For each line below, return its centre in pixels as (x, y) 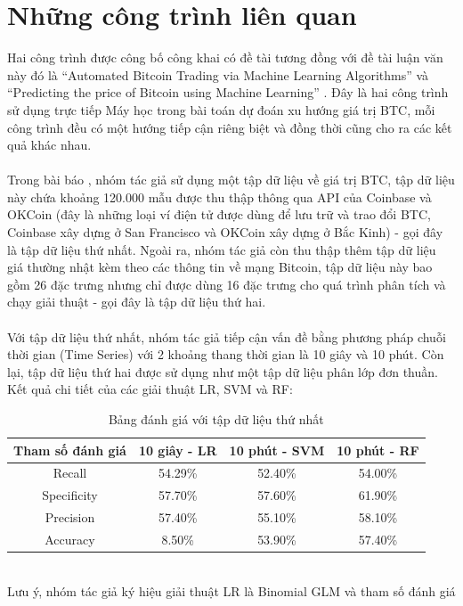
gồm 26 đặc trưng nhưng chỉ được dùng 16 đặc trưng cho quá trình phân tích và (227, 284)
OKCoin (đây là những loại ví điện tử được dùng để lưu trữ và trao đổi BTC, (219, 214)
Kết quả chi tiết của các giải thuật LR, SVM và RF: (150, 389)
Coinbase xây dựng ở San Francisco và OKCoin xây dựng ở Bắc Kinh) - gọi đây (225, 232)
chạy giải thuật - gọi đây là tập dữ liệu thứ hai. (137, 302)
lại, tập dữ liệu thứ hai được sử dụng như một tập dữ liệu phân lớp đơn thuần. (223, 371)
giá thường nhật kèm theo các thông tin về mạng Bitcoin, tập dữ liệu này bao (220, 267)
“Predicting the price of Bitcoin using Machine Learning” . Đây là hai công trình (228, 92)
